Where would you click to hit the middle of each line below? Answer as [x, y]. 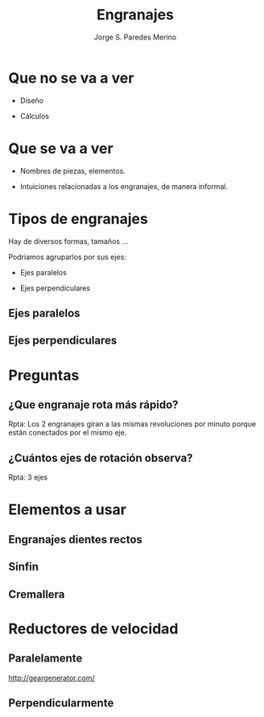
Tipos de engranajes [78, 218]
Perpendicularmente [61, 703]
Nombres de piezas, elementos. [73, 171]
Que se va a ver [61, 148]
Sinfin [23, 567]
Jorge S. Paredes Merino [135, 37]
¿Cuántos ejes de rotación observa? [101, 457]
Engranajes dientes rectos [76, 540]
